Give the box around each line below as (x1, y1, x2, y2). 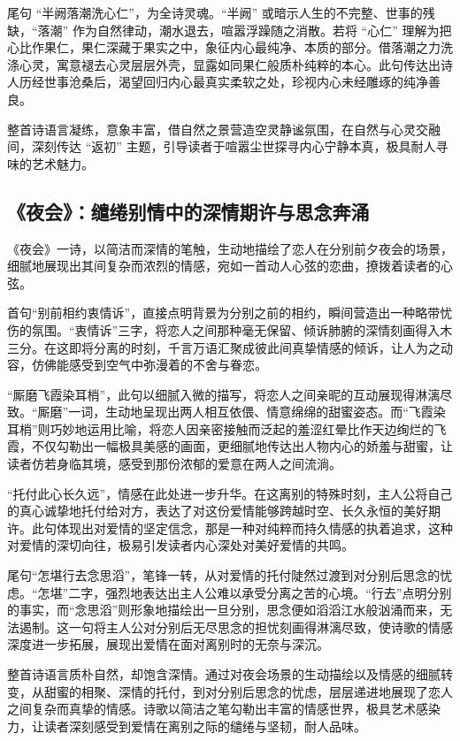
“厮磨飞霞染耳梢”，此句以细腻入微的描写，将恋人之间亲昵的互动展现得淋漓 (7, 385, 441, 403)
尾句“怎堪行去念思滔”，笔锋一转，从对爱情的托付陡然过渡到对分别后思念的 (7, 566, 441, 584)
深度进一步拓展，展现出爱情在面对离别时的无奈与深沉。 (7, 635, 329, 653)
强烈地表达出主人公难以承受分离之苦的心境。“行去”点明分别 (105, 583, 452, 601)
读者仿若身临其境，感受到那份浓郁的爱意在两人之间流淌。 (7, 455, 341, 473)
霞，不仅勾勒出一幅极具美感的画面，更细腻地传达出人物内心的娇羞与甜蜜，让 (7, 437, 453, 455)
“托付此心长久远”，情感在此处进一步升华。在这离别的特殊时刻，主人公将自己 (7, 484, 453, 502)
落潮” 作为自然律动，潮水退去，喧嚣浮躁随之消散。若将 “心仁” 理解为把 (37, 20, 452, 39)
